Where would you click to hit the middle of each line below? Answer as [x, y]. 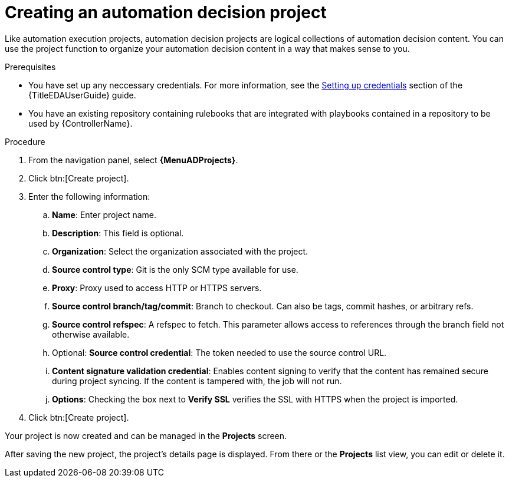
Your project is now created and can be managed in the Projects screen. [146, 435]
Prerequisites [30, 67]
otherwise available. [91, 334]
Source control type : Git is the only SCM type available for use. [175, 269]
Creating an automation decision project [166, 12]
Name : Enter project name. [104, 214]
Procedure [25, 141]
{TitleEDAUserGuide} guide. [82, 95]
